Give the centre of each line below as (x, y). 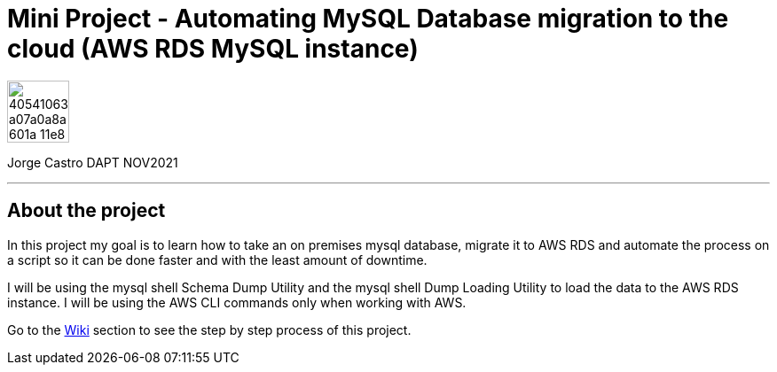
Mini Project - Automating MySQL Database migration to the (368, 19)
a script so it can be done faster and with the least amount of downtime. (217, 260)
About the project (86, 211)
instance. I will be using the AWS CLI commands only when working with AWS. (237, 302)
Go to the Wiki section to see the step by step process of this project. (209, 329)
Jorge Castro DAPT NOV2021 (93, 162)
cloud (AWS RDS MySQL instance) (213, 49)
